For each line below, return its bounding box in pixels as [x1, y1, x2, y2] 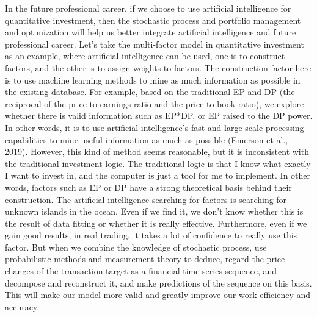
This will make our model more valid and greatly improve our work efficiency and [5, 288, 311, 301]
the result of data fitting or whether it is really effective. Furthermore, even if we [5, 216, 307, 229]
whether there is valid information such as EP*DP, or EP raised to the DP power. [5, 109, 313, 122]
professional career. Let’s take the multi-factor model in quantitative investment [5, 37, 304, 50]
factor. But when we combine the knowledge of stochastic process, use [5, 240, 267, 253]
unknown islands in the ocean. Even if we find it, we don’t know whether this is [5, 205, 304, 218]
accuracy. [5, 300, 40, 313]
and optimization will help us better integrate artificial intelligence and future [5, 26, 296, 38]
